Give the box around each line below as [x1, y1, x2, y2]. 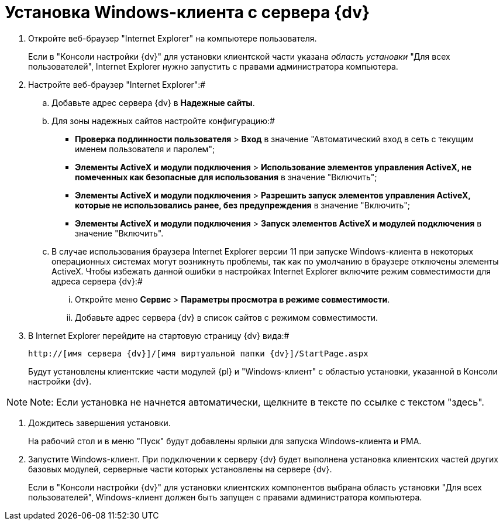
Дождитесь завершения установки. [28, 417, 171, 428]
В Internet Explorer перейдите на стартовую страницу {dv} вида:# [28, 330, 290, 341]
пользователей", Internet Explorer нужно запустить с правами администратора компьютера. [28, 61, 398, 71]
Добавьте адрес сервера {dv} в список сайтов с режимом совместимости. [75, 312, 378, 322]
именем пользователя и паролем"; [75, 143, 215, 154]
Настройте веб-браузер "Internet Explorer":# [28, 79, 206, 90]
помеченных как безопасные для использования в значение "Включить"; [75, 171, 377, 182]
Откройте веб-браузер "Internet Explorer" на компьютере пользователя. [28, 33, 317, 43]
